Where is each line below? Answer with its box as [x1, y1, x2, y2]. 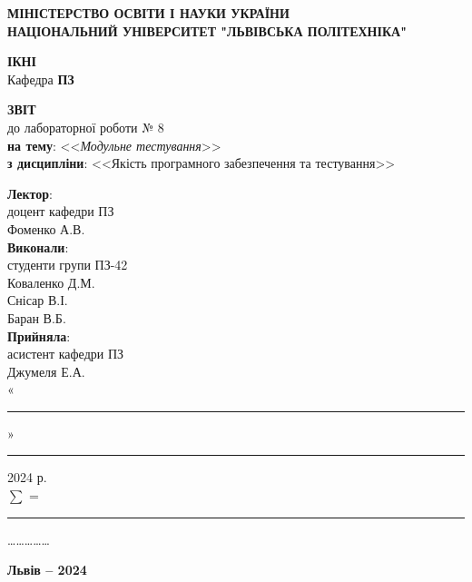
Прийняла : [7, 326, 71, 345]
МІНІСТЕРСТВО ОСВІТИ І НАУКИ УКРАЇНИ [7, 4, 290, 22]
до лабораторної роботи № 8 [7, 117, 164, 136]
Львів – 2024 [7, 560, 87, 579]
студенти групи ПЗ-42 [7, 255, 128, 274]
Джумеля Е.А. [7, 361, 85, 380]
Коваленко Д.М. [7, 272, 95, 291]
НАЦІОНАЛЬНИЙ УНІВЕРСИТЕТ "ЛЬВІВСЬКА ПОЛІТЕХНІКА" [7, 21, 407, 40]
